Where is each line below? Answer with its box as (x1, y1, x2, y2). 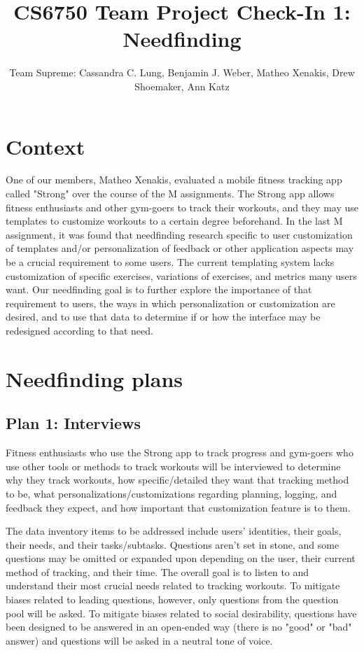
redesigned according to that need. (6, 323, 153, 337)
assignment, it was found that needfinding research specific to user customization (6, 227, 353, 241)
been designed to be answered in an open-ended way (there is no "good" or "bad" (6, 619, 352, 634)
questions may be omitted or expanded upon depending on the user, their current (6, 551, 356, 566)
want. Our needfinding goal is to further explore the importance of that (6, 282, 312, 297)
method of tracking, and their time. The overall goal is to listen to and (6, 564, 309, 579)
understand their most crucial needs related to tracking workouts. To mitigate (6, 578, 340, 593)
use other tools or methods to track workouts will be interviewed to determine (6, 458, 341, 473)
